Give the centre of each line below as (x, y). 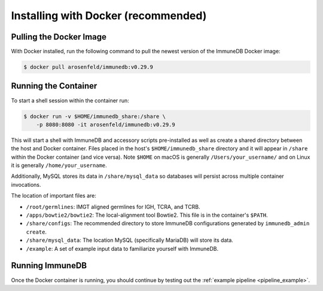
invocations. (26, 184)
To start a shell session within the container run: (70, 100)
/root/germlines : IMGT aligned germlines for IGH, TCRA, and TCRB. (113, 207)
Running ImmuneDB (49, 266)
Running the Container (54, 86)
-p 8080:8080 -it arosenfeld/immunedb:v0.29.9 (106, 125)
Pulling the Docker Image (59, 37)
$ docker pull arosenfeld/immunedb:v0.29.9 (89, 67)
